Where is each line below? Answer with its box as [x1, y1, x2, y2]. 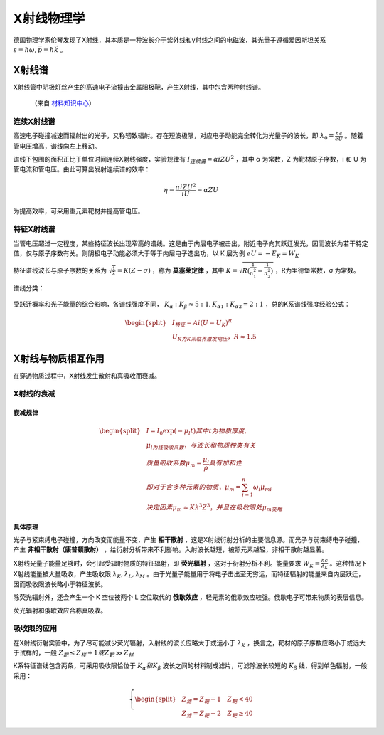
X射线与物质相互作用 [13, 352, 105, 364]
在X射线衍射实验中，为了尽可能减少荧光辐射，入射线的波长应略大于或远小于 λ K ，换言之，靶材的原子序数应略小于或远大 [13, 638, 366, 649]
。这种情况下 [329, 559, 368, 567]
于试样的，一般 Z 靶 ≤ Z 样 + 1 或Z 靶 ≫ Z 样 [13, 648, 134, 658]
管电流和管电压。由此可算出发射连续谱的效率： [13, 164, 151, 174]
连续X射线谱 [13, 117, 55, 126]
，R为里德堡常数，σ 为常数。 [274, 266, 360, 275]
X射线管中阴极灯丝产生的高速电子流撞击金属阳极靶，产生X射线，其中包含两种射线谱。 [13, 83, 265, 91]
